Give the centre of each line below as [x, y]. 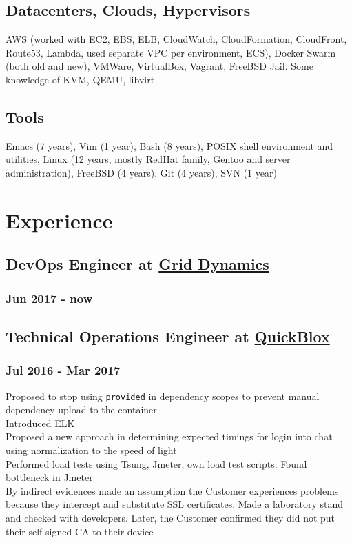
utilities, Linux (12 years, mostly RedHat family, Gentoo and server [148, 159]
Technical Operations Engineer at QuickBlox [168, 336]
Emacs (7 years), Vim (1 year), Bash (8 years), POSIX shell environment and [169, 145]
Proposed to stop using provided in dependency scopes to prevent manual [163, 396]
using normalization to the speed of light [91, 450]
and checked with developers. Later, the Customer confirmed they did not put [170, 517]
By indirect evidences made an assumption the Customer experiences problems [172, 490]
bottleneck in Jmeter [49, 477]
